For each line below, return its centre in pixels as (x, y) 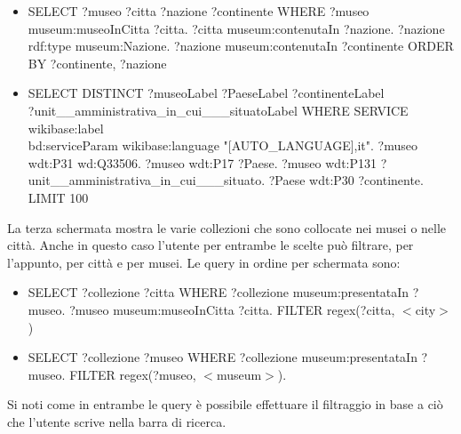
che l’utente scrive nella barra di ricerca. (117, 421)
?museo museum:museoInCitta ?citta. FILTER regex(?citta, (232, 309)
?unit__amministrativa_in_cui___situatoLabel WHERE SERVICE (218, 110)
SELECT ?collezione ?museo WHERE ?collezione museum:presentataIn (223, 357)
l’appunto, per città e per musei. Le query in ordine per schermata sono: (204, 262)
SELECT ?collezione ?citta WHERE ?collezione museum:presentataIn (219, 292)
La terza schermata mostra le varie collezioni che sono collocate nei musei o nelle (227, 227)
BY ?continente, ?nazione (97, 63)
